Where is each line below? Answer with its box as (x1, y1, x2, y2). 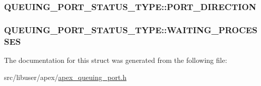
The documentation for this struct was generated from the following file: (4, 54, 227, 65)
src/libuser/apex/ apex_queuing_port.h (4, 71, 126, 82)
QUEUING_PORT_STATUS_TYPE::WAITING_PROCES (4, 23, 257, 36)
